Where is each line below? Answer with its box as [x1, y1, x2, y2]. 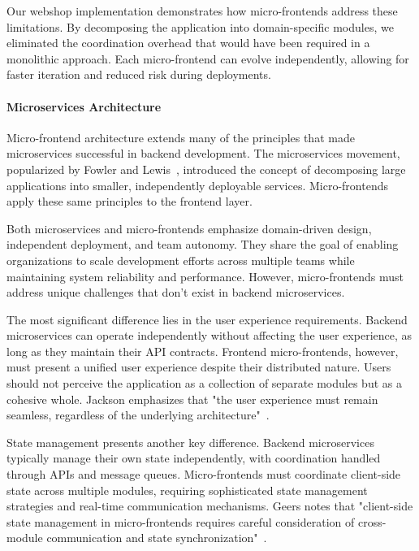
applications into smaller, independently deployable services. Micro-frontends [6, 176, 388, 193]
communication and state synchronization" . [46, 529, 267, 546]
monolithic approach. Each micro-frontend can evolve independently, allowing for [6, 50, 409, 67]
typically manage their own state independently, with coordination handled [6, 449, 381, 466]
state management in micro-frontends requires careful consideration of [6, 513, 355, 530]
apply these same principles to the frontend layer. [6, 193, 253, 210]
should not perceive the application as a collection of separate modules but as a [6, 375, 402, 392]
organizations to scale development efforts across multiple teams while [6, 251, 355, 268]
